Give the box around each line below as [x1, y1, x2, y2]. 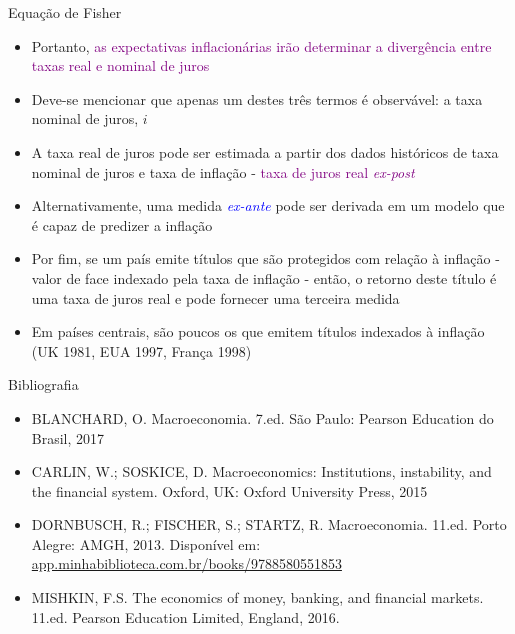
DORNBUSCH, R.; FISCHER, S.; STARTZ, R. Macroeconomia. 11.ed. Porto [31, 514, 507, 535]
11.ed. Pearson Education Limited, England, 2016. [31, 606, 340, 627]
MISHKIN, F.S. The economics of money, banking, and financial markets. [31, 587, 484, 608]
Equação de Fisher [8, 2, 122, 22]
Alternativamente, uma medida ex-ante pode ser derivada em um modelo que [31, 195, 505, 216]
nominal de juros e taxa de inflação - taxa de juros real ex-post [31, 161, 415, 182]
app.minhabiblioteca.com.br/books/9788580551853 [31, 553, 342, 574]
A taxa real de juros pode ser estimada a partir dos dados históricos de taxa [31, 141, 499, 162]
